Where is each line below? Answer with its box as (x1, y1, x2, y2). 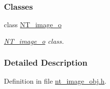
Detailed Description (4, 56, 87, 69)
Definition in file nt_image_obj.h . (4, 75, 107, 86)
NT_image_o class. (4, 36, 64, 46)
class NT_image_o (4, 19, 62, 30)
